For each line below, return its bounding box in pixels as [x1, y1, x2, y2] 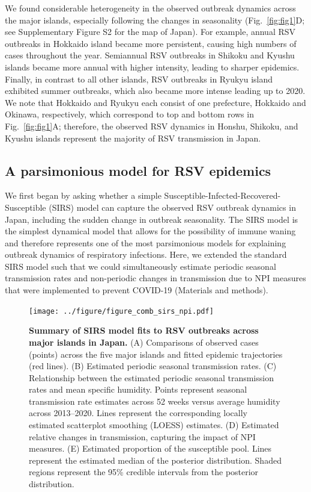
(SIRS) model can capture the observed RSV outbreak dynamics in [49, 201, 296, 213]
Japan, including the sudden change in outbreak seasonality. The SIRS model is [5, 213, 298, 225]
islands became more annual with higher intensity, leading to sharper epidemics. [5, 60, 300, 73]
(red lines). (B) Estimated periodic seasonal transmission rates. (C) [29, 360, 277, 372]
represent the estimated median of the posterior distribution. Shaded [29, 453, 282, 466]
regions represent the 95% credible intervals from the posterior [29, 466, 259, 478]
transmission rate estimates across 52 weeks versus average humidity [29, 394, 280, 407]
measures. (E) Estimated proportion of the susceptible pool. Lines [29, 442, 272, 455]
